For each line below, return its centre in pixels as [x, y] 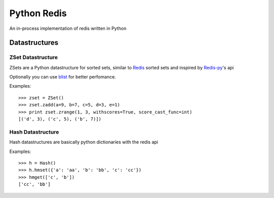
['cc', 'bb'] [35, 184]
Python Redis [38, 13]
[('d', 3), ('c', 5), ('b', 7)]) [60, 119]
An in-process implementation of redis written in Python [68, 28]
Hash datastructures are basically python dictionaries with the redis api [84, 142]
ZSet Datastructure [33, 57]
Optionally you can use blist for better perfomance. [63, 77]
